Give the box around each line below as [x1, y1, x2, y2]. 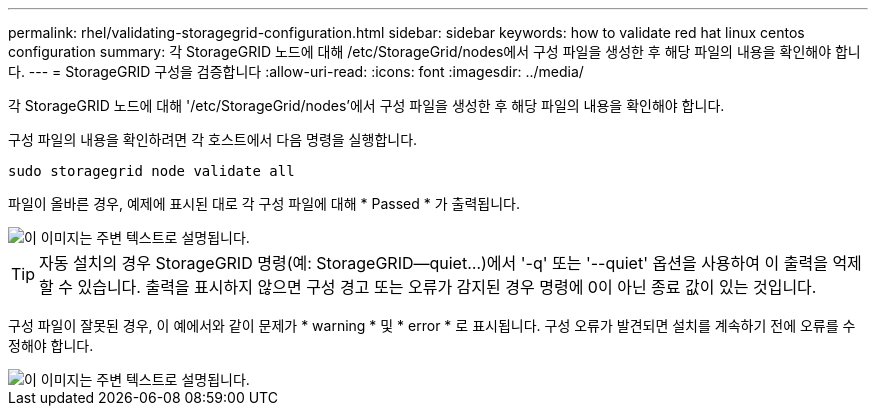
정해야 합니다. [8, 337, 94, 354]
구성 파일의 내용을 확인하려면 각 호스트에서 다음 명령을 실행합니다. [8, 131, 418, 148]
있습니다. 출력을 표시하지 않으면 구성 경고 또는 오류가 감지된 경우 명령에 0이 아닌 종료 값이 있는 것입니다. [77, 277, 817, 297]
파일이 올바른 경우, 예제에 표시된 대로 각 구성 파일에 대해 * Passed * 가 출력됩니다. [8, 195, 520, 212]
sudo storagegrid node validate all [8, 163, 295, 179]
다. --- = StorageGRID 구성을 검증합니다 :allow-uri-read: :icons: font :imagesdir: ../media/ [8, 63, 584, 80]
